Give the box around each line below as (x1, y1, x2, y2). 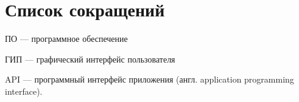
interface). (5, 84, 43, 97)
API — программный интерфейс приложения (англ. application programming (5, 73, 294, 86)
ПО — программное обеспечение (5, 32, 128, 45)
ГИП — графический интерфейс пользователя (5, 52, 175, 65)
